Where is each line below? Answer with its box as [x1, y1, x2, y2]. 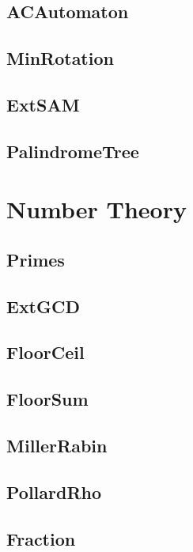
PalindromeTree [6, 138, 139, 163]
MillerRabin [6, 433, 108, 458]
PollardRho [6, 479, 102, 504]
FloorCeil [6, 340, 85, 365]
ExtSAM [6, 92, 80, 116]
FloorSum [6, 387, 89, 411]
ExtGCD [6, 293, 80, 318]
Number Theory [6, 193, 187, 225]
